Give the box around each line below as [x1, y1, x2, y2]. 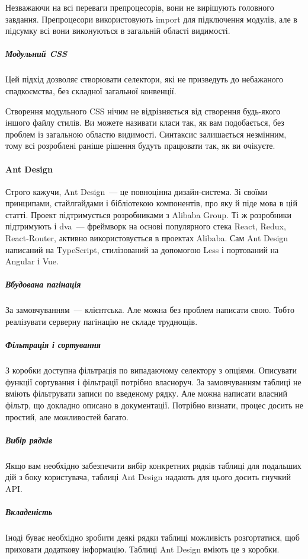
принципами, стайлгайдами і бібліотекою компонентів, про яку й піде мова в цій [5, 197, 297, 209]
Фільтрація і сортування [5, 338, 101, 351]
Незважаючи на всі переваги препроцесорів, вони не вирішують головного [5, 1, 274, 13]
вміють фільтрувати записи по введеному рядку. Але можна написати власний [5, 387, 287, 400]
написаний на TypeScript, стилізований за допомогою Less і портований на [5, 243, 279, 255]
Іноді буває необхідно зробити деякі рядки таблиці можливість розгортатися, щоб [5, 531, 300, 544]
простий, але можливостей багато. [5, 410, 129, 423]
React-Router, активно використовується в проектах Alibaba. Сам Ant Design [5, 232, 288, 244]
